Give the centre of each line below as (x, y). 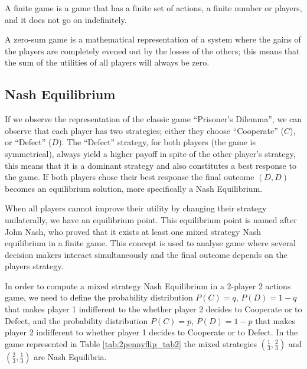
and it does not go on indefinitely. (66, 19)
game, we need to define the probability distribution (99, 297)
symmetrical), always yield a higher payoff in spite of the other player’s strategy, (150, 153)
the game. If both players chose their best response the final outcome (130, 177)
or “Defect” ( (28, 142)
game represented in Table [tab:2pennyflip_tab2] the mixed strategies (131, 343)
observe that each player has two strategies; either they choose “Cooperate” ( (145, 130)
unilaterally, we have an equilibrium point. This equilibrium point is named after (151, 219)
